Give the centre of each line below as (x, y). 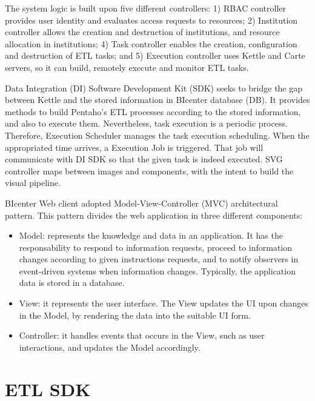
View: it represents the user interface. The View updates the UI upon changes (164, 303)
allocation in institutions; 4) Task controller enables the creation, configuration (151, 43)
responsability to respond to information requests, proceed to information (156, 247)
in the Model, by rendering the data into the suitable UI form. (135, 315)
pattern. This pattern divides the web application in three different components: (154, 215)
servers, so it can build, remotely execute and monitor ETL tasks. (127, 67)
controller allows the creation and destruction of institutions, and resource (142, 32)
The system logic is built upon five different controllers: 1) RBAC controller (146, 8)
